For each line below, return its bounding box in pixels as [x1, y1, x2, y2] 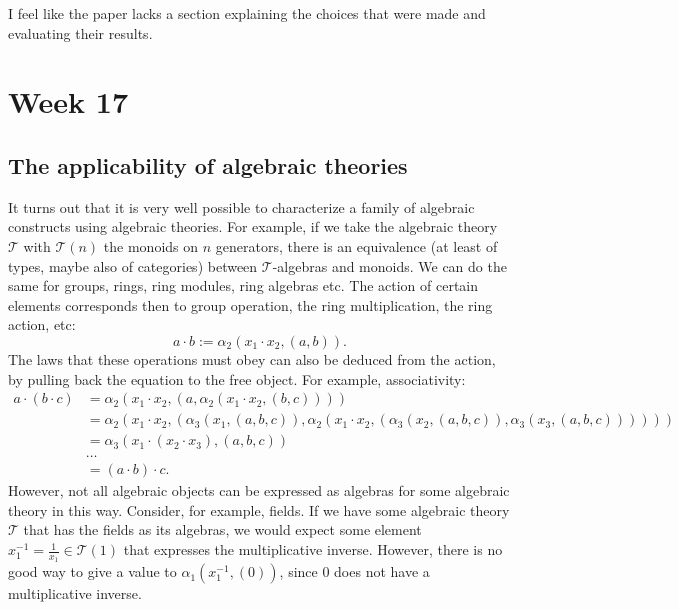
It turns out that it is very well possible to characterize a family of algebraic [8, 196, 475, 217]
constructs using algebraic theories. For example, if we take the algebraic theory [8, 216, 498, 237]
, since [279, 561, 318, 582]
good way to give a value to [8, 561, 177, 582]
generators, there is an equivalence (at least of [215, 235, 498, 256]
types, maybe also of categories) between [8, 255, 258, 276]
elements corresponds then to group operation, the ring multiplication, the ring [8, 294, 493, 315]
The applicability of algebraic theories [8, 149, 408, 180]
